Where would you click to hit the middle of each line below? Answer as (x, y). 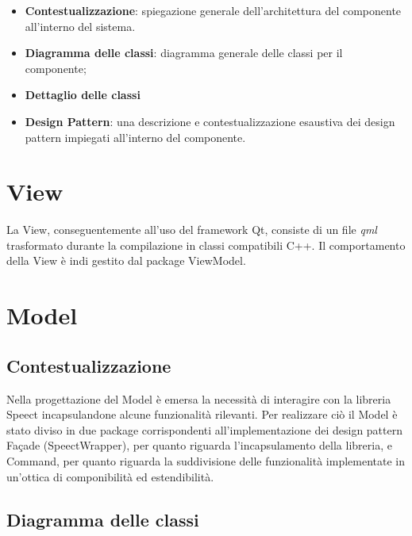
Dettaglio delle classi (83, 95)
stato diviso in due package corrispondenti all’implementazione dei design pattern (204, 429)
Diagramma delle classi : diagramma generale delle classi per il (184, 53)
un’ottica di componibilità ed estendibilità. (110, 476)
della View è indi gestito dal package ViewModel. (126, 260)
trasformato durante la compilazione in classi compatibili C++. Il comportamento (206, 245)
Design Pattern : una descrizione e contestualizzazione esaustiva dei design (210, 121)
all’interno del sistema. (80, 26)
